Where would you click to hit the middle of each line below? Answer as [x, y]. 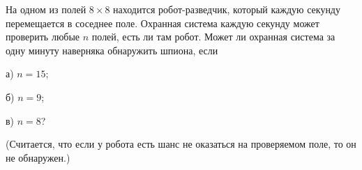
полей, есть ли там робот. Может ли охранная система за [213, 37]
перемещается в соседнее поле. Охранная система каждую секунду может [163, 23]
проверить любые [43, 37]
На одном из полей [46, 9]
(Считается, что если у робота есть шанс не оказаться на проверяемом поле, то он [181, 144]
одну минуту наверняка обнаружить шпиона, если [112, 50]
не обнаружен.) [38, 157]
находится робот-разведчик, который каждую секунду [227, 9]
